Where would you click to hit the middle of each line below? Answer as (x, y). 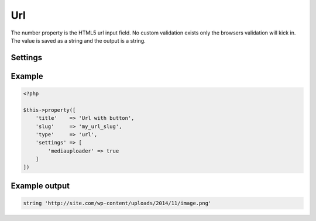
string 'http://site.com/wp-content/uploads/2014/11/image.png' (117, 203)
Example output (40, 186)
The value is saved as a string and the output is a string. (78, 40)
